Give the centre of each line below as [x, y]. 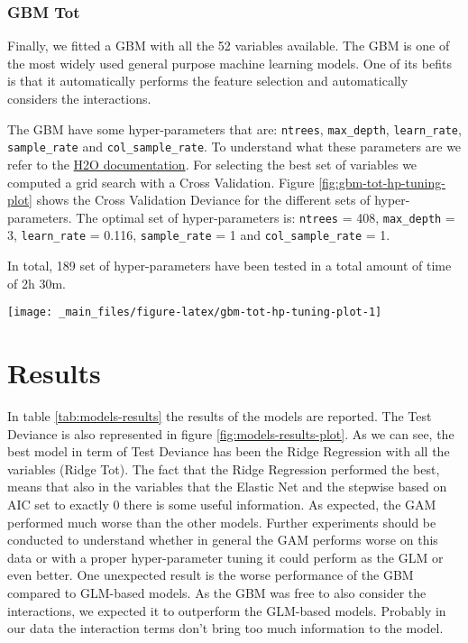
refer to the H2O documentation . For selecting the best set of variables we [212, 164]
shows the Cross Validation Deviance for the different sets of [203, 200]
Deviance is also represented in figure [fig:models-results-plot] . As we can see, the [231, 433]
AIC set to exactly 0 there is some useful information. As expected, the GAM [222, 504]
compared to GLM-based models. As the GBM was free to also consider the [217, 592]
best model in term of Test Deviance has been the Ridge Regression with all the [229, 451]
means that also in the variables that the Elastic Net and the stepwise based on [227, 487]
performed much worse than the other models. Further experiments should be [222, 522]
